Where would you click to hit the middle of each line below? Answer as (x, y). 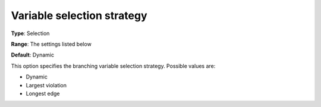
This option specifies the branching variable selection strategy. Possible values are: (113, 66)
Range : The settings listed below (51, 44)
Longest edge (43, 93)
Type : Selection (30, 33)
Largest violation (46, 85)
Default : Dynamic (33, 55)
